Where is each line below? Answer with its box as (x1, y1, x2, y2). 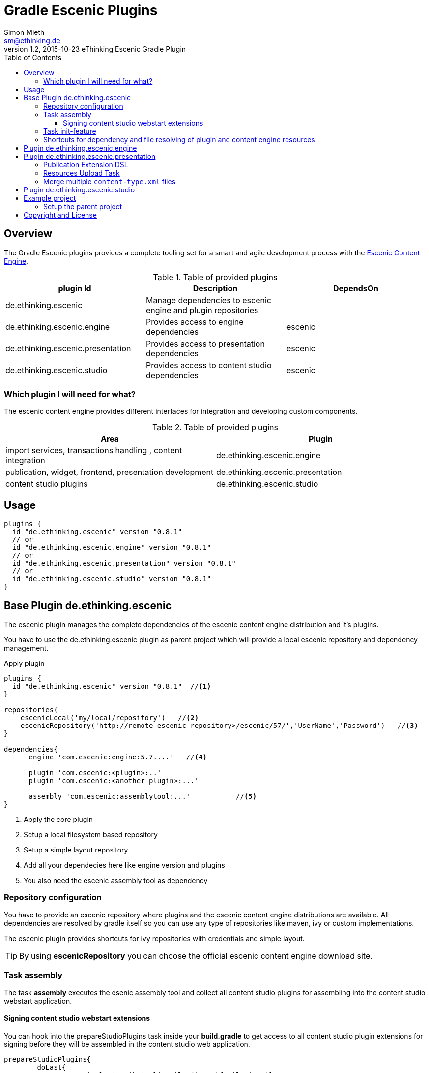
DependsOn (333, 283, 378, 293)
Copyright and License (24, 210, 97, 219)
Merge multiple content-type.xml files (43, 177, 176, 186)
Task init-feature (43, 126, 96, 135)
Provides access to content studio (145, 360, 272, 370)
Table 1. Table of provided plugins (153, 272, 278, 282)
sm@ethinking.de (4, 36, 60, 45)
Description (193, 283, 238, 293)
